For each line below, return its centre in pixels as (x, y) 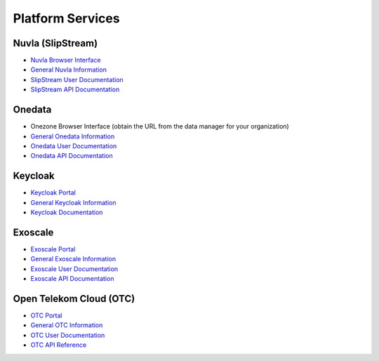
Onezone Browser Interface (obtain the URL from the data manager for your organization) (160, 126)
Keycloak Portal (53, 192)
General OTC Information (67, 325)
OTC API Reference (59, 345)
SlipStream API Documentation (75, 90)
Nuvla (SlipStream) (55, 43)
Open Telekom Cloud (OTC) (74, 298)
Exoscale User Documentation (74, 269)
